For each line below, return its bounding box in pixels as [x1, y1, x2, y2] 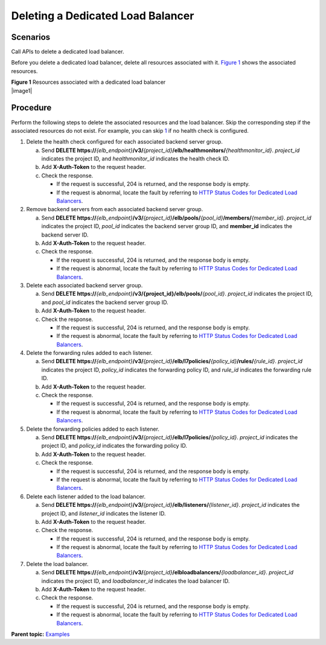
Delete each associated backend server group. [26, 281, 143, 289]
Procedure [11, 103, 52, 113]
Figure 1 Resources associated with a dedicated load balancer [11, 78, 166, 86]
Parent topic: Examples [11, 631, 70, 638]
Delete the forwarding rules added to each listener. [26, 349, 153, 357]
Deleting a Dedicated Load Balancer [11, 9, 194, 22]
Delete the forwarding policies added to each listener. [26, 425, 160, 433]
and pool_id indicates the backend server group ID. [41, 299, 168, 306]
